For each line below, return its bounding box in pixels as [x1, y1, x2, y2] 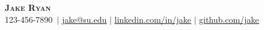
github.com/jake [198, 13, 259, 25]
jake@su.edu [61, 13, 107, 25]
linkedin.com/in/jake [114, 13, 191, 25]
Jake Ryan [5, 1, 51, 13]
